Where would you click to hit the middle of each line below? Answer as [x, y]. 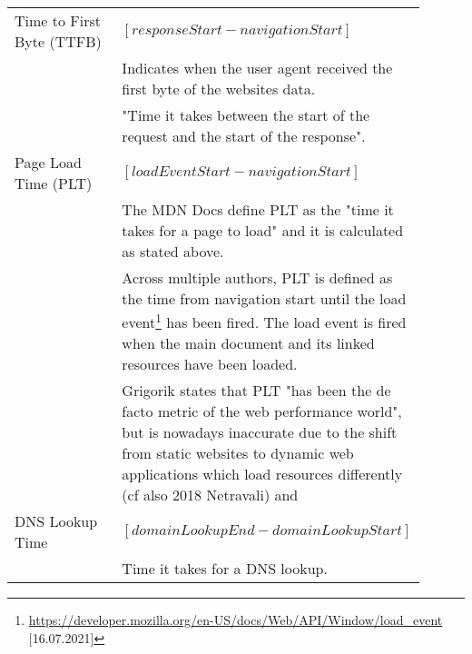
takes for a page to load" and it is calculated [263, 230]
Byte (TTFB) [58, 41]
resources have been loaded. [210, 364]
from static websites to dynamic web [238, 453]
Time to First [58, 20]
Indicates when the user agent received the [257, 68]
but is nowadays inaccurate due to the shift [260, 432]
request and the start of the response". [244, 136]
